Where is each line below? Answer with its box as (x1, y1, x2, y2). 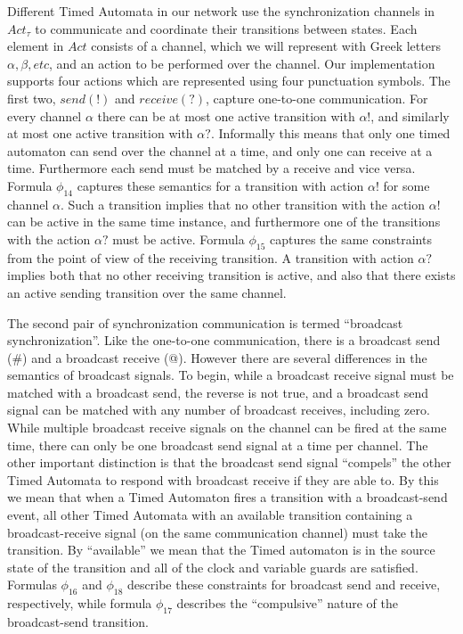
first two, (7, 88, 56, 107)
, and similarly (370, 106, 450, 125)
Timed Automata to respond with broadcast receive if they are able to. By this (7, 470, 439, 489)
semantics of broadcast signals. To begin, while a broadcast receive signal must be (7, 366, 454, 384)
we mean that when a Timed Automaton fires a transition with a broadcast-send (7, 488, 448, 506)
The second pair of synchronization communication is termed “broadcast (7, 313, 403, 332)
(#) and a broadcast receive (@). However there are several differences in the (7, 348, 427, 366)
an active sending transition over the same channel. (7, 283, 287, 301)
